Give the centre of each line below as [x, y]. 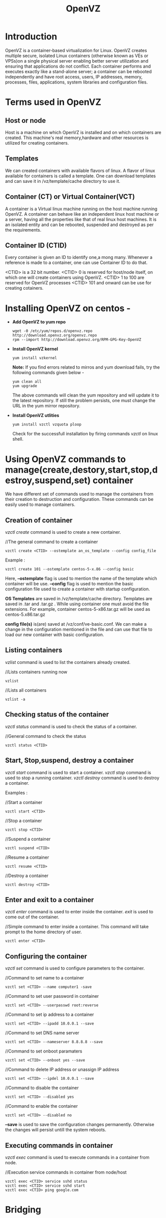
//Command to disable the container [42, 1088]
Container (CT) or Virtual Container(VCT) [70, 197]
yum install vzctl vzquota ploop [47, 425]
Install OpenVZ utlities [36, 415]
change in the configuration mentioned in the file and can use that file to [79, 630]
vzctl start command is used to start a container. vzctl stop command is [78, 772]
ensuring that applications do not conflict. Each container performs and [78, 66]
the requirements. [23, 230]
